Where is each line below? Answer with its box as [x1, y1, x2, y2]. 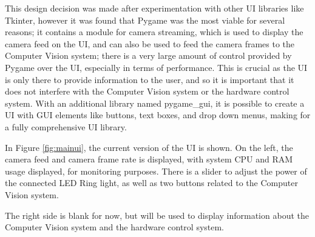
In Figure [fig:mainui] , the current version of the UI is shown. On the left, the [5, 141, 293, 153]
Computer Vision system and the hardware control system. [5, 221, 225, 233]
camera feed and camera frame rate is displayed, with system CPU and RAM [5, 153, 293, 165]
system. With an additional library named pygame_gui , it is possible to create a [5, 96, 305, 109]
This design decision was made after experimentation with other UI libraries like [5, 2, 304, 14]
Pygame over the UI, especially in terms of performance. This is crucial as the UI [5, 61, 308, 73]
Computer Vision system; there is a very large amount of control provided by [5, 49, 292, 62]
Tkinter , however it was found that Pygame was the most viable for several [5, 13, 285, 26]
